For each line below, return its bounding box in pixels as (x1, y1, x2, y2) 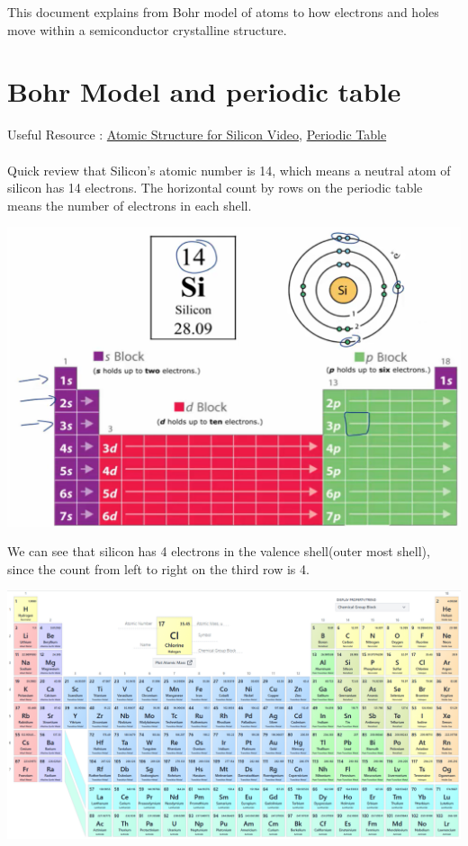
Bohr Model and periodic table (7, 73, 401, 110)
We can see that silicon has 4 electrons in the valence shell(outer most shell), (7, 542, 430, 561)
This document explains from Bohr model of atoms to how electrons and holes (7, 3, 439, 21)
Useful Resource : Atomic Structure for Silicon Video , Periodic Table (7, 125, 387, 144)
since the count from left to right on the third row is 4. (7, 559, 310, 578)
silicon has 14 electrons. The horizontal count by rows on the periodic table (7, 178, 423, 197)
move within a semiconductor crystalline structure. (7, 20, 287, 39)
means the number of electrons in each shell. (7, 195, 252, 214)
